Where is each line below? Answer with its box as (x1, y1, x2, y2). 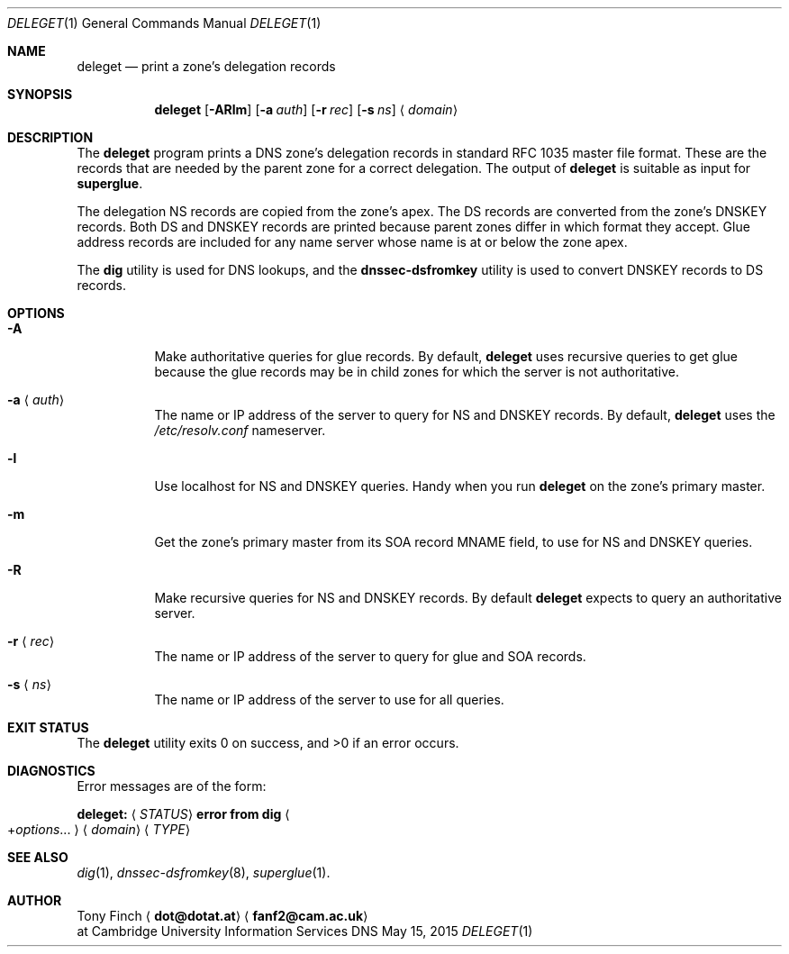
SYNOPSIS (7, 86, 73, 102)
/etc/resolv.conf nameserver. (154, 422, 326, 438)
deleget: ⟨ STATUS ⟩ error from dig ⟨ (77, 806, 290, 822)
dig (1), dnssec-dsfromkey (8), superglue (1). (77, 865, 331, 880)
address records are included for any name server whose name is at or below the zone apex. (77, 234, 628, 250)
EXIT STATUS (7, 720, 89, 735)
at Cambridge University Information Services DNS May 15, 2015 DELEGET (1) (77, 923, 533, 939)
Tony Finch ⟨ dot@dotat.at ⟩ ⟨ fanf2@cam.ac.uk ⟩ (77, 908, 368, 923)
